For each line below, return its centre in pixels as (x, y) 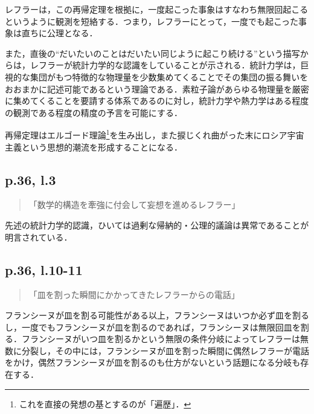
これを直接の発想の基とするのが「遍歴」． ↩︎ (105, 403)
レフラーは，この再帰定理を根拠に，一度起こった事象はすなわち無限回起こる (157, 9)
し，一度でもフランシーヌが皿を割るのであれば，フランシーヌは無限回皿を (153, 327)
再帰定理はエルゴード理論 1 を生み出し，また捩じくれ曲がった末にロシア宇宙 (155, 134)
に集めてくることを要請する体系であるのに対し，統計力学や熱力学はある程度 (157, 101)
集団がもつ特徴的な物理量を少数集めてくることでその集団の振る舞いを (169, 76)
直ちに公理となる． (59, 33)
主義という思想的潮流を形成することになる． (94, 147)
